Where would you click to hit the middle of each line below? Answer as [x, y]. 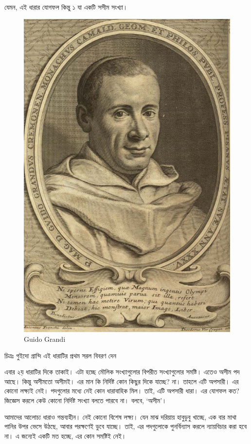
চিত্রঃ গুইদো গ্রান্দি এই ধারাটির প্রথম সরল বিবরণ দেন [60, 355]
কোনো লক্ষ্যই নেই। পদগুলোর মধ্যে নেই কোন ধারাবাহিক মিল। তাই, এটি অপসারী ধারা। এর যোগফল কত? [122, 391]
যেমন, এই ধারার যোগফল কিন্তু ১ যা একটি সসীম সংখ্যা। [66, 7]
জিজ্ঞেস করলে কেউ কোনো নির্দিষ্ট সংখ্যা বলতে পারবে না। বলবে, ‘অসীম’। [86, 400]
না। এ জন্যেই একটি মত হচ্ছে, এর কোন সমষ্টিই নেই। [65, 435]
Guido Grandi [45, 339]
